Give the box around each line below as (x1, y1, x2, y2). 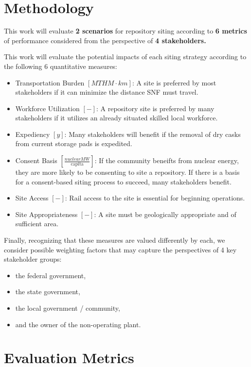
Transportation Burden (15, 77, 85, 87)
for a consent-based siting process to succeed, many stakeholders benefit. (15, 176, 232, 186)
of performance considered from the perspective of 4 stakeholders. (4, 35, 206, 45)
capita (71, 162, 84, 167)
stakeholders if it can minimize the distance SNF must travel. (15, 87, 198, 97)
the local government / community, (15, 303, 120, 313)
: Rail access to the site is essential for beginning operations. (65, 193, 245, 203)
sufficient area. (15, 218, 59, 229)
